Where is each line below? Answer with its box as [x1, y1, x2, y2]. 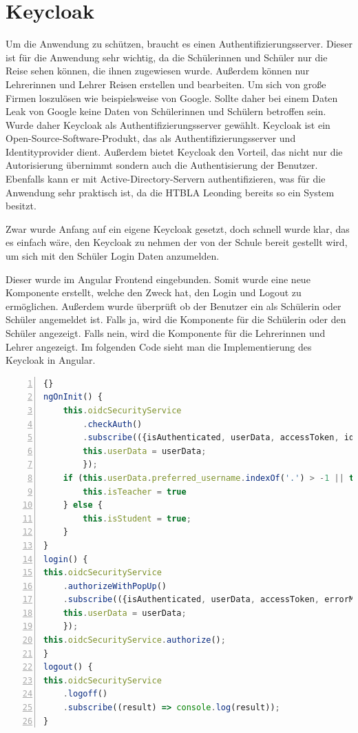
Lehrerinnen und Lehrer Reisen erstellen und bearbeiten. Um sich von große [6, 76, 326, 91]
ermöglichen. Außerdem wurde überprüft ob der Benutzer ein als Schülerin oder [6, 298, 341, 313]
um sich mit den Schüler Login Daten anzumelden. [6, 249, 220, 263]
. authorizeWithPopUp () [63, 581, 167, 591]
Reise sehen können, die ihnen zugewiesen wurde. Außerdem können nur [6, 63, 310, 78]
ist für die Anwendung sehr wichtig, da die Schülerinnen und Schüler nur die [6, 50, 328, 64]
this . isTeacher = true [83, 486, 187, 497]
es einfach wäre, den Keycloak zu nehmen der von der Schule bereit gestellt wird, [6, 235, 348, 249]
